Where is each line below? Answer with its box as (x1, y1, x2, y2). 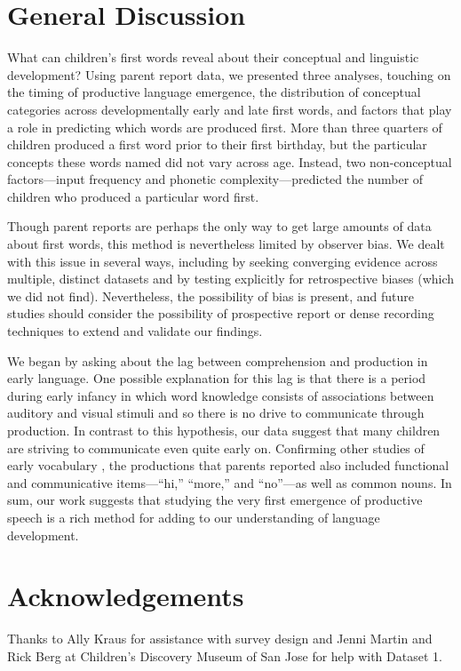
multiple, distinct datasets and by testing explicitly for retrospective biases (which (7, 269, 455, 288)
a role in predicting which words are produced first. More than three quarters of (7, 117, 442, 136)
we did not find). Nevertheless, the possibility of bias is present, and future (7, 286, 415, 305)
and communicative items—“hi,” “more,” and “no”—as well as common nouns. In (7, 473, 452, 491)
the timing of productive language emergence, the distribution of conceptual (7, 83, 421, 101)
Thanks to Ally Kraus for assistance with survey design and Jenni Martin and (7, 629, 433, 648)
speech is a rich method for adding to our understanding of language (7, 507, 380, 526)
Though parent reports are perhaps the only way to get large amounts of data (7, 217, 432, 236)
